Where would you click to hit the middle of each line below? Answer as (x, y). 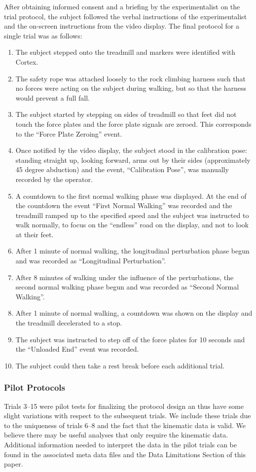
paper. (14, 464)
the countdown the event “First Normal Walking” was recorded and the (124, 205)
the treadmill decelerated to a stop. (69, 323)
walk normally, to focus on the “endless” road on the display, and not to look (132, 225)
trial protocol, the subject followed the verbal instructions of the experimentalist (126, 16)
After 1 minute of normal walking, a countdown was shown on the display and (134, 313)
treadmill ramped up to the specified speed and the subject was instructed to (132, 215)
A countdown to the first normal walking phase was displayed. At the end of (131, 196)
